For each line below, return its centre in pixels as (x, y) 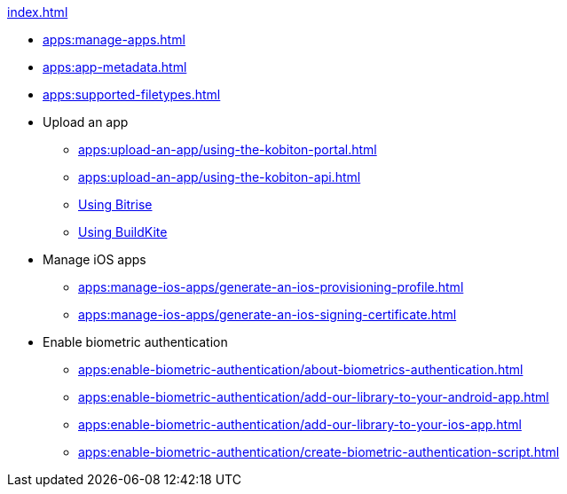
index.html (38, 12)
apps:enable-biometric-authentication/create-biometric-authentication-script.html (319, 452)
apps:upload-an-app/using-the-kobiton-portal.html (228, 149)
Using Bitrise (115, 204)
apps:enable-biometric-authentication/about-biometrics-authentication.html (301, 369)
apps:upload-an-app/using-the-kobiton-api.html (220, 177)
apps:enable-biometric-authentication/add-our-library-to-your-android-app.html (314, 397)
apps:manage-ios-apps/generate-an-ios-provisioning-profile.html (271, 287)
